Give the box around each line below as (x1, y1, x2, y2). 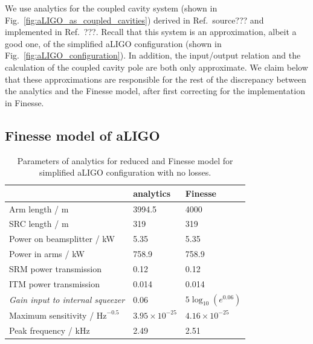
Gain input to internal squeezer (9, 293, 125, 305)
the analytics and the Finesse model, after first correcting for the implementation (5, 84, 305, 97)
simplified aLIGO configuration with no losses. (39, 166, 211, 179)
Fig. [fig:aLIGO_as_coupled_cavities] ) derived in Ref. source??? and (5, 13, 264, 26)
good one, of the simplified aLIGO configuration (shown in (5, 37, 222, 49)
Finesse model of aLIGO (5, 126, 160, 144)
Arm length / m (9, 202, 69, 215)
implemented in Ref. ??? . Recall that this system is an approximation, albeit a (5, 25, 297, 38)
